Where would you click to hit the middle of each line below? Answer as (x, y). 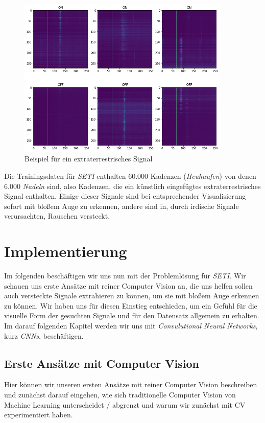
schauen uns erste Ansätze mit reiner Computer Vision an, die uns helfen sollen (128, 285)
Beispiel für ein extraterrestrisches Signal (89, 159)
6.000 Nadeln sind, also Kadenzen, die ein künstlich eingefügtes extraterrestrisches (132, 186)
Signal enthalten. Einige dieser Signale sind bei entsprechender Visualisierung (125, 196)
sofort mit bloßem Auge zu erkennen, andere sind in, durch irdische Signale (122, 206)
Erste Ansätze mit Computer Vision (102, 363)
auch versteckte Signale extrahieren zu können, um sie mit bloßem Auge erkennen (132, 296)
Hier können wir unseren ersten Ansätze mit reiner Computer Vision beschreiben (131, 384)
